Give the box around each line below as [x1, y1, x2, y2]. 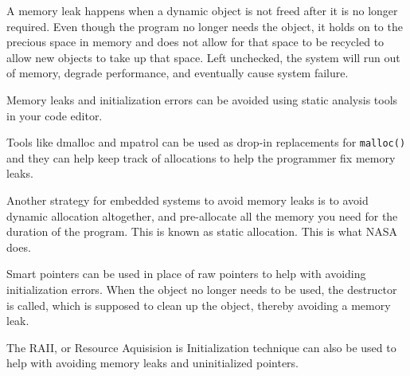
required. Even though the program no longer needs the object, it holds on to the [6, 18, 403, 34]
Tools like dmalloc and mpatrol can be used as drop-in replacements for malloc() [6, 134, 406, 151]
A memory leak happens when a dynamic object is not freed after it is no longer [6, 2, 398, 18]
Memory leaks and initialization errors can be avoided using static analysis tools [6, 91, 398, 108]
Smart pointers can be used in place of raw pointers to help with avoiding [6, 265, 366, 282]
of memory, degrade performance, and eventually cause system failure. [6, 65, 349, 81]
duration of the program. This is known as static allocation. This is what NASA [6, 223, 397, 240]
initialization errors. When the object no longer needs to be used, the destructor [6, 280, 397, 297]
